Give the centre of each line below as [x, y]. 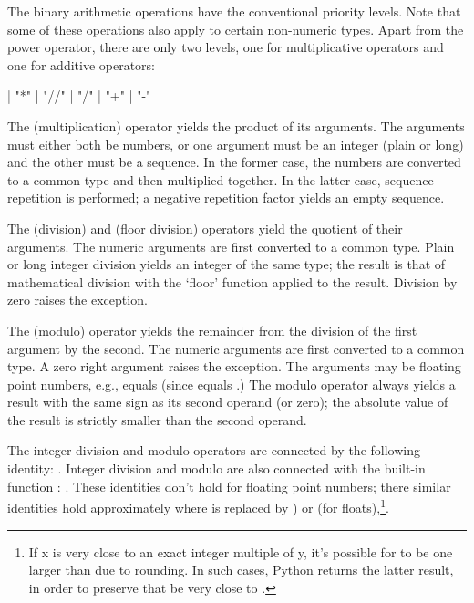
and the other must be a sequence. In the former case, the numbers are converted [234, 162]
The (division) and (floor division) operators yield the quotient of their [205, 228]
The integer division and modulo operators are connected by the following [214, 450]
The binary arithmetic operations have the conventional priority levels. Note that [234, 11]
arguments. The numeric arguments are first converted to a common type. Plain [231, 246]
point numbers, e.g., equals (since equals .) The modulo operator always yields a [232, 384]
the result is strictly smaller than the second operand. [157, 419]
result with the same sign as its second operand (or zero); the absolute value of [228, 402]
